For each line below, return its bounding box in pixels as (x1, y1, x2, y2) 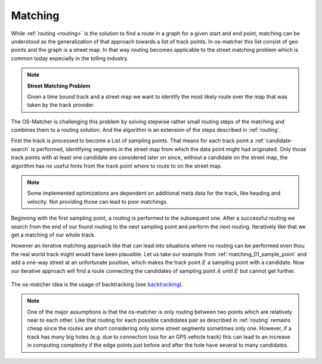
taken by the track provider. (27, 101, 95, 108)
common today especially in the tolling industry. (11, 54, 129, 62)
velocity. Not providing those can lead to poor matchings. (27, 198, 168, 205)
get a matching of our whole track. (11, 231, 96, 238)
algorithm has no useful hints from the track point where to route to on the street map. (11, 162, 222, 169)
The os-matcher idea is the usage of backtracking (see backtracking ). (11, 281, 183, 288)
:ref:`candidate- (254, 137, 293, 144)
